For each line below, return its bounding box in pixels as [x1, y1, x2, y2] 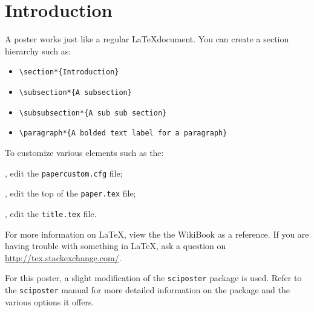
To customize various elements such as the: [5, 146, 164, 158]
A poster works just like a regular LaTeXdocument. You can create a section [5, 33, 289, 45]
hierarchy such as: [5, 44, 71, 57]
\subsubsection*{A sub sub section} [19, 108, 167, 117]
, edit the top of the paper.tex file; [5, 187, 136, 200]
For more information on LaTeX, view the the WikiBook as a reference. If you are [5, 227, 309, 240]
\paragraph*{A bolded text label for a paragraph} [19, 129, 227, 138]
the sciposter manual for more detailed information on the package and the [5, 283, 290, 296]
